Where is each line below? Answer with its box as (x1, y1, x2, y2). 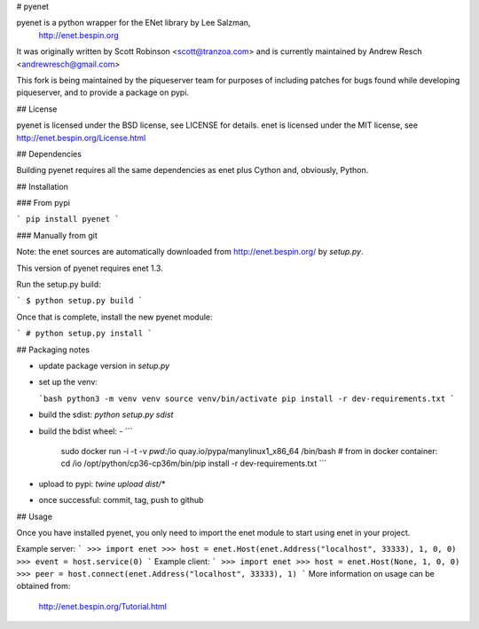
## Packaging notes (16, 344, 90, 355)
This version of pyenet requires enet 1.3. (16, 263, 163, 273)
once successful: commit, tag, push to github (38, 495, 204, 506)
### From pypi (16, 198, 71, 208)
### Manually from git (16, 230, 98, 240)
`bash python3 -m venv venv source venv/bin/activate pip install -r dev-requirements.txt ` (38, 393, 456, 404)
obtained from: (16, 581, 71, 592)
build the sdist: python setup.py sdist (38, 409, 174, 421)
